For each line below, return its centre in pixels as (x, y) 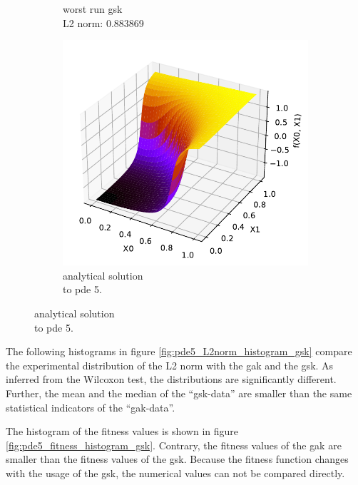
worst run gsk (93, 9)
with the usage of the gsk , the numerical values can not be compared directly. (175, 473)
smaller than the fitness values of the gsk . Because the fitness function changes (177, 459)
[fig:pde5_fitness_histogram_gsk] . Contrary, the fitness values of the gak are (174, 445)
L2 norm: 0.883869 (103, 22)
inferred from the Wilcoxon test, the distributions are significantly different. (171, 379)
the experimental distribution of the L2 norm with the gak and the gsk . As (170, 365)
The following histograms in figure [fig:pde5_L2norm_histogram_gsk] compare (179, 351)
